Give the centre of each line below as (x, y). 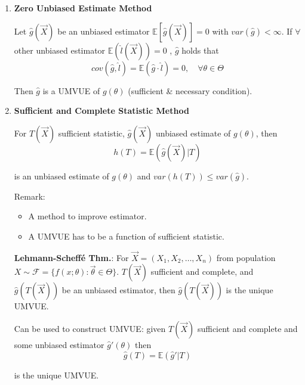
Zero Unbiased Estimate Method (83, 8)
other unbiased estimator (60, 50)
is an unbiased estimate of (61, 176)
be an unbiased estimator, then (118, 290)
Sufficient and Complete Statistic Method (101, 111)
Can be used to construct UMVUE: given (90, 328)
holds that (200, 50)
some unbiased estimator (59, 344)
